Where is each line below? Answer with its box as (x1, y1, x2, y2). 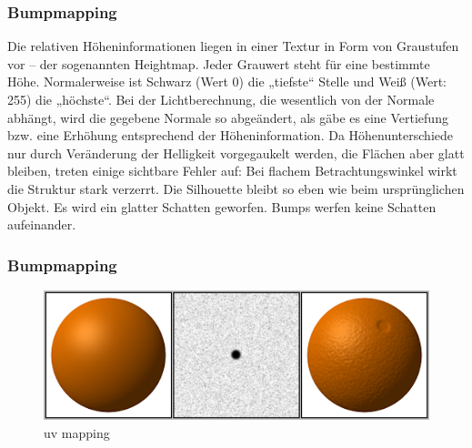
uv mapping (44, 423, 110, 442)
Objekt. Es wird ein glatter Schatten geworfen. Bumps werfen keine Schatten (7, 197, 437, 216)
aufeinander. (7, 215, 76, 234)
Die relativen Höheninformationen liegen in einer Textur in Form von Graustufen (7, 36, 459, 56)
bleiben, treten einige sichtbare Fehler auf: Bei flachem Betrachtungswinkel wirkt (7, 161, 457, 180)
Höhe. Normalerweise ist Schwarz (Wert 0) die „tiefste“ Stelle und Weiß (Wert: (7, 72, 447, 91)
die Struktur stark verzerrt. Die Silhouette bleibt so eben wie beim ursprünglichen (7, 178, 465, 198)
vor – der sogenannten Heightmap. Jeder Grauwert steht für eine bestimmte (7, 54, 430, 73)
